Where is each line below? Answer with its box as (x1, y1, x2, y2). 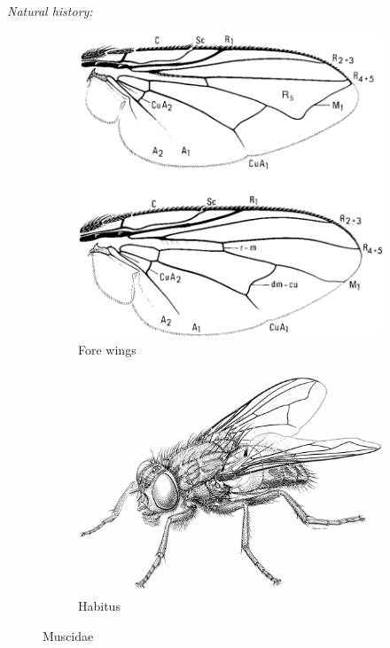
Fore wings (78, 340, 136, 359)
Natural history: (7, 2, 93, 20)
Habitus (78, 596, 121, 614)
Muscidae (43, 626, 94, 644)
